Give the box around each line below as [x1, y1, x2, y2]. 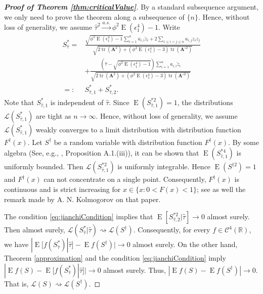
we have [4, 239, 29, 250]
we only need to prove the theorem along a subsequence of [4, 11, 185, 22]
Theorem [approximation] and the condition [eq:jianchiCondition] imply [4, 253, 226, 263]
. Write [158, 21, 180, 32]
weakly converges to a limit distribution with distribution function [35, 124, 241, 134]
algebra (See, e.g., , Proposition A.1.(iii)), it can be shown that [4, 148, 199, 158]
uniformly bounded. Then [4, 161, 83, 172]
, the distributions [177, 96, 233, 107]
